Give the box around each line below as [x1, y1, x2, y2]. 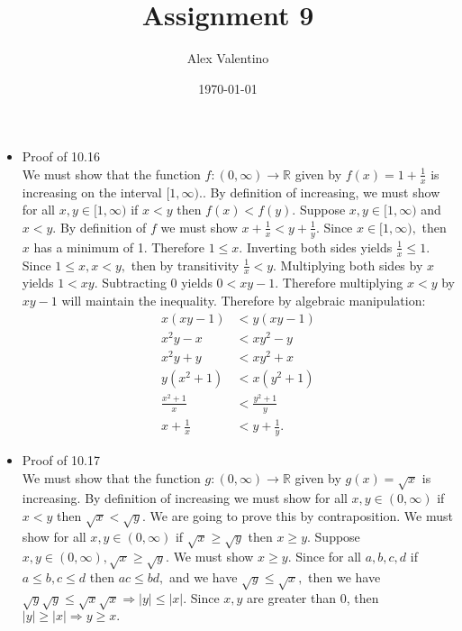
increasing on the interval [22, 182, 162, 201]
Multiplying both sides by [280, 255, 423, 274]
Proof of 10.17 [22, 450, 100, 469]
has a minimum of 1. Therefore [33, 237, 205, 256]
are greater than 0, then [247, 588, 379, 607]
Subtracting [102, 273, 167, 292]
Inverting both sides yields [246, 237, 393, 256]
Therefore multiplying [282, 273, 403, 292]
